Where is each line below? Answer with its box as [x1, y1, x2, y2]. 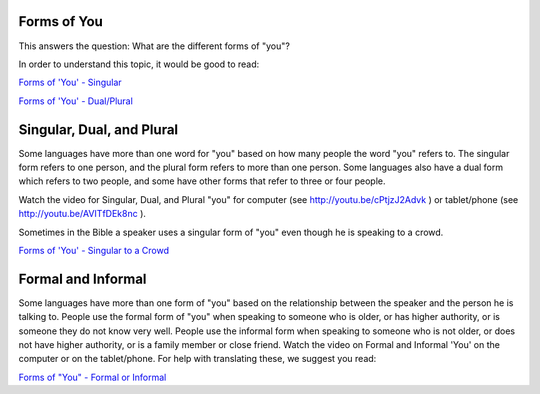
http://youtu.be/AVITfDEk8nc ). [18, 208, 147, 220]
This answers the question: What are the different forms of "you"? [18, 40, 290, 52]
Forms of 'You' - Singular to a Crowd [18, 244, 170, 256]
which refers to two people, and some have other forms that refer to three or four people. [18, 175, 386, 187]
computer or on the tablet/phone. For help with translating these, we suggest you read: [18, 353, 377, 365]
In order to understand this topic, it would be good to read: [18, 58, 260, 70]
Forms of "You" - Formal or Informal [18, 371, 167, 383]
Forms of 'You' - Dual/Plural [18, 95, 134, 107]
